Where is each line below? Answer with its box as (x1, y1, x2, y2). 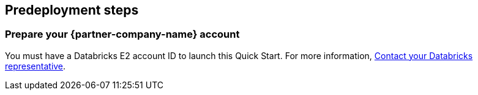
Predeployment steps (5, 2, 139, 18)
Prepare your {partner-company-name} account (5, 28, 240, 41)
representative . (5, 60, 66, 71)
